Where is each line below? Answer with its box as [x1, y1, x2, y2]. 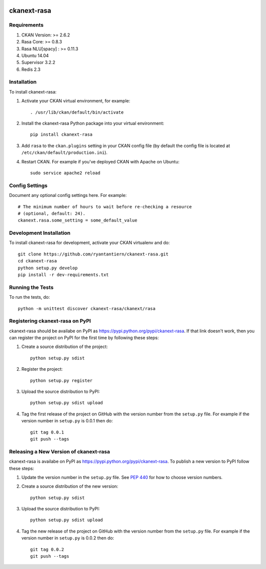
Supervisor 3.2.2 [21, 60, 56, 65]
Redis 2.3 [21, 66, 41, 72]
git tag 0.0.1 [30, 429, 64, 435]
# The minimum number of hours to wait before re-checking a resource [18, 204, 192, 209]
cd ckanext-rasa [18, 258, 57, 264]
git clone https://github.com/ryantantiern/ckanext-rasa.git [18, 251, 168, 257]
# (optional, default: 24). [18, 211, 86, 216]
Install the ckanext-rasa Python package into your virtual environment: [21, 121, 165, 126]
